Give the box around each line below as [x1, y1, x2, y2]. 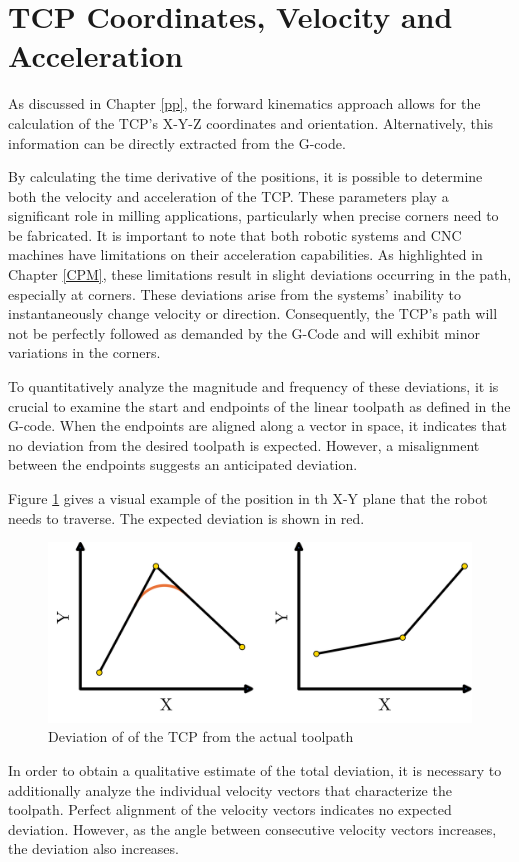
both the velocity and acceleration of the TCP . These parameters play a [8, 185, 449, 206]
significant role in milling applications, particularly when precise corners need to [8, 205, 499, 226]
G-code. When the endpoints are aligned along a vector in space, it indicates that [8, 415, 507, 436]
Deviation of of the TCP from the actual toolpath [48, 726, 354, 747]
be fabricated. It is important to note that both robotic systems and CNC [8, 224, 462, 245]
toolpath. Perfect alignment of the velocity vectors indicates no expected [8, 799, 452, 820]
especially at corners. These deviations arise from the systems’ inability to [8, 283, 462, 304]
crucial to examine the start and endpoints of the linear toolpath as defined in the [8, 395, 511, 416]
